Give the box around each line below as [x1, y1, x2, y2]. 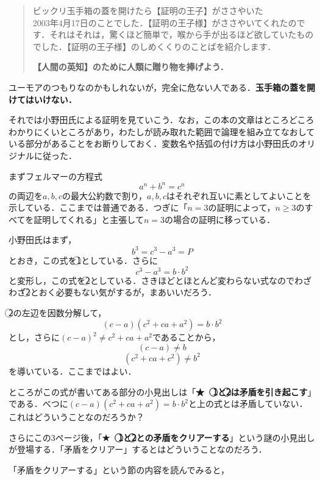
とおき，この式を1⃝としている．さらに [9, 253, 158, 266]
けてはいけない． [9, 93, 77, 105]
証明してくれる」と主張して [34, 213, 144, 225]
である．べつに [9, 397, 68, 410]
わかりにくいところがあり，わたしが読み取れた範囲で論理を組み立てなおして [9, 125, 315, 138]
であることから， [152, 331, 221, 344]
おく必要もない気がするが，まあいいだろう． [38, 286, 216, 298]
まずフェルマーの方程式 [9, 169, 102, 182]
